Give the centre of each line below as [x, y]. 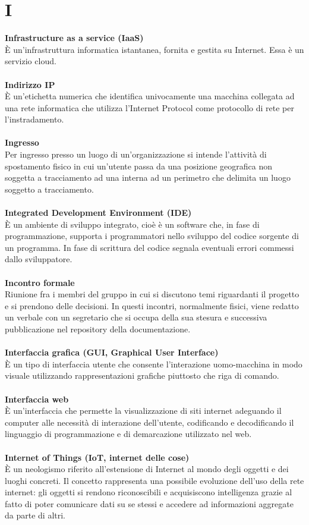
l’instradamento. [34, 119]
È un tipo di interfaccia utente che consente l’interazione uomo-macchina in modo [154, 364]
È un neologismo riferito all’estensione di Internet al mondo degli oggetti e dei [147, 469]
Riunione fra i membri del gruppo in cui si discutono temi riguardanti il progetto [152, 294]
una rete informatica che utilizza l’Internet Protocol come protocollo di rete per [149, 107]
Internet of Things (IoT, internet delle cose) [97, 457]
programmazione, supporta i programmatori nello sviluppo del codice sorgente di [152, 236]
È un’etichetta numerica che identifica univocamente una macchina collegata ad [150, 96]
